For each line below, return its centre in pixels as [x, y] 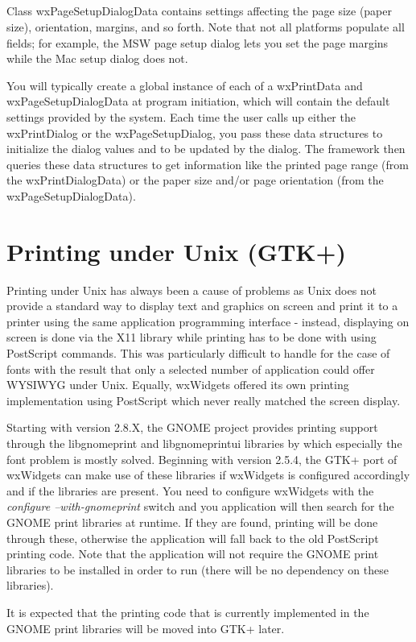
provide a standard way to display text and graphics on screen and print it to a [202, 306]
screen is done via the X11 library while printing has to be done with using [192, 337]
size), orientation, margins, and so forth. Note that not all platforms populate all [206, 26]
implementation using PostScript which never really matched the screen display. [204, 400]
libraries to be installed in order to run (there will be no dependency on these [198, 569]
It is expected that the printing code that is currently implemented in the [188, 612]
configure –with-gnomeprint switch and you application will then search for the [200, 506]
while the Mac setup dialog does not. [97, 58]
